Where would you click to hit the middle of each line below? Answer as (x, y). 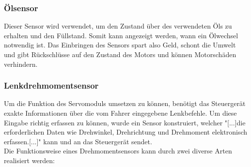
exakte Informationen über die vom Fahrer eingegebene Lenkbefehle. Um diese (120, 113)
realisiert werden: (29, 160)
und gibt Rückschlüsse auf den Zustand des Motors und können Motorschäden (120, 54)
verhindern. (21, 64)
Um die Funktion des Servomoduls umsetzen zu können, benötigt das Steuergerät (125, 103)
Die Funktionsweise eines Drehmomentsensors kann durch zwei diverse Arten (118, 151)
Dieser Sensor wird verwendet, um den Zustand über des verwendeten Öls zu (118, 26)
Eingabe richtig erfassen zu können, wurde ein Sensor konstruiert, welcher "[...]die (125, 122)
